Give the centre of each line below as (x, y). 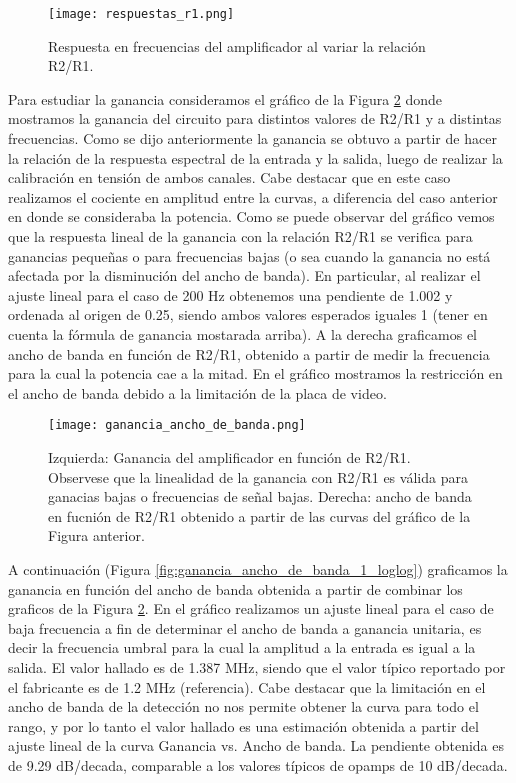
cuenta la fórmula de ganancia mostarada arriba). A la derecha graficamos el (242, 333)
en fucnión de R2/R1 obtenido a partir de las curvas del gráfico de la (259, 515)
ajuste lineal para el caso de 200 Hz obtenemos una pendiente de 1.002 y (230, 294)
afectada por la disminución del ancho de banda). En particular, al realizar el (244, 275)
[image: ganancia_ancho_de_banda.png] (177, 425)
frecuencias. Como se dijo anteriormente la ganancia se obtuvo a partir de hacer (252, 138)
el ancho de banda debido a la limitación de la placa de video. (197, 392)
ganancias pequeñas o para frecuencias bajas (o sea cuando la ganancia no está (249, 255)
